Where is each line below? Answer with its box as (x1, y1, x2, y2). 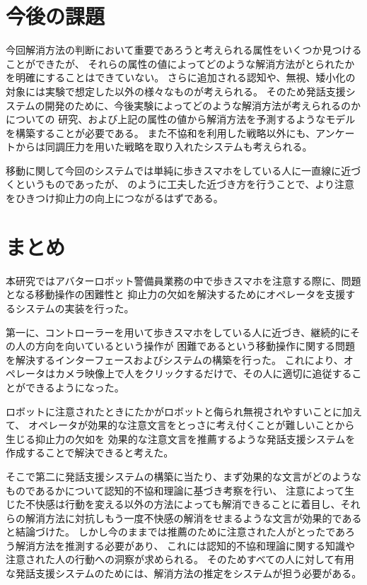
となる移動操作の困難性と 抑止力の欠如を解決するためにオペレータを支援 (6, 287, 346, 302)
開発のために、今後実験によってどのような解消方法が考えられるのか (45, 97, 361, 112)
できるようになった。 (25, 379, 124, 394)
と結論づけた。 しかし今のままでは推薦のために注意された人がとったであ (6, 524, 346, 539)
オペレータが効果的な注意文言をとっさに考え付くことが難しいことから (28, 418, 355, 432)
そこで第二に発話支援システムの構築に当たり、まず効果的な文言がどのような (6, 468, 362, 483)
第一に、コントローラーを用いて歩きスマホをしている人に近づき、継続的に (6, 324, 351, 339)
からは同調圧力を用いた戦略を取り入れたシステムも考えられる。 (15, 139, 313, 154)
